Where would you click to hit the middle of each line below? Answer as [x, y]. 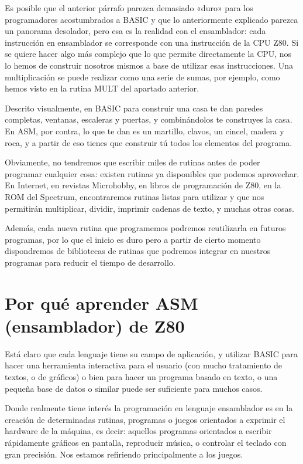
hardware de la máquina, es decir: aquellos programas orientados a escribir [138, 431]
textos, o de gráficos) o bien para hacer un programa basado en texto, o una [141, 376]
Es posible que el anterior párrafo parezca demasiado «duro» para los [129, 8]
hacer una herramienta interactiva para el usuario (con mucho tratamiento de [144, 365]
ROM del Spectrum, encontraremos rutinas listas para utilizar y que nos [135, 196]
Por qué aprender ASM [101, 302]
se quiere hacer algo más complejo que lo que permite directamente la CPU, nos [148, 54]
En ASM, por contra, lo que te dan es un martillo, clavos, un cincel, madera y [144, 131]
